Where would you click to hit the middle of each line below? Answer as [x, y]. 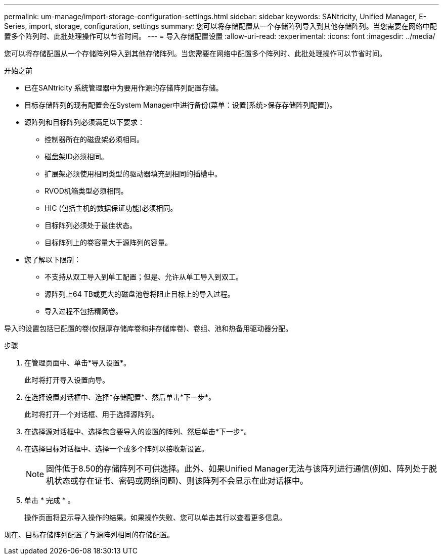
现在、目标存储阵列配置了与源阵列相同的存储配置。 [89, 534]
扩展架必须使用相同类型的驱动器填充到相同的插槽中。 [133, 174]
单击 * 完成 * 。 [50, 500]
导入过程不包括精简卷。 [83, 311]
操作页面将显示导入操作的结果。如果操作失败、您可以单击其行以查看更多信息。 [155, 517]
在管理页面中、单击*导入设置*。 [78, 363]
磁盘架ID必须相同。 [76, 156]
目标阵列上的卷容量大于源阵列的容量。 [108, 242]
